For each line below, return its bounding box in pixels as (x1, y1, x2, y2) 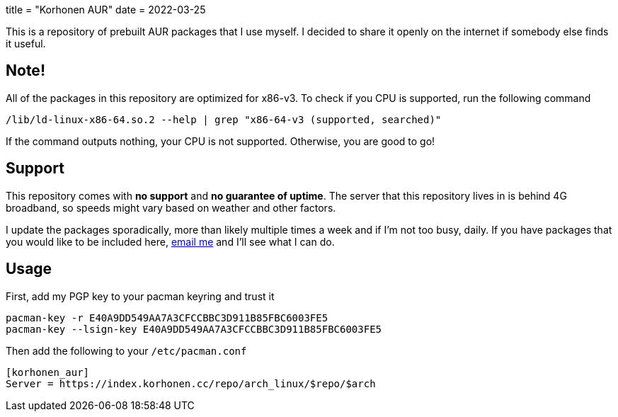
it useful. (6, 38, 46, 50)
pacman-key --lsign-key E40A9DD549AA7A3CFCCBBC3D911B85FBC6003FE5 (6, 323, 382, 335)
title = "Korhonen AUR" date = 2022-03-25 (6, 4, 206, 16)
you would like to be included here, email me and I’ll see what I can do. (6, 235, 335, 248)
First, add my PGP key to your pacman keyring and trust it (6, 290, 275, 302)
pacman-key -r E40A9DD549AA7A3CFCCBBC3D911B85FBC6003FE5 (6, 312, 328, 324)
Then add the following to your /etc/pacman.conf (6, 344, 247, 357)
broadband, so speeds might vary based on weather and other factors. (6, 201, 336, 214)
